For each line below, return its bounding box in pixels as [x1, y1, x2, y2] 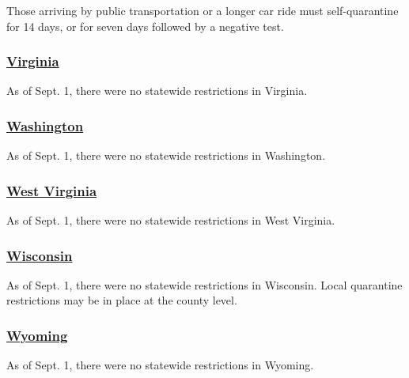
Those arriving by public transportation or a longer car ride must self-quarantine [6, 2, 399, 18]
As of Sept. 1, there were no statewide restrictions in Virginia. [6, 82, 308, 99]
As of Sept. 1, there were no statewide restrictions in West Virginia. [6, 212, 335, 229]
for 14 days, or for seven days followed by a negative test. [6, 17, 284, 34]
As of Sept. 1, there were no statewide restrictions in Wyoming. [6, 357, 314, 373]
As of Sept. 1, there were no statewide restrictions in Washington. [6, 147, 326, 164]
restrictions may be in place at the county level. [6, 292, 237, 308]
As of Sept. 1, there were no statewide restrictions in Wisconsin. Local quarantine [6, 276, 403, 293]
